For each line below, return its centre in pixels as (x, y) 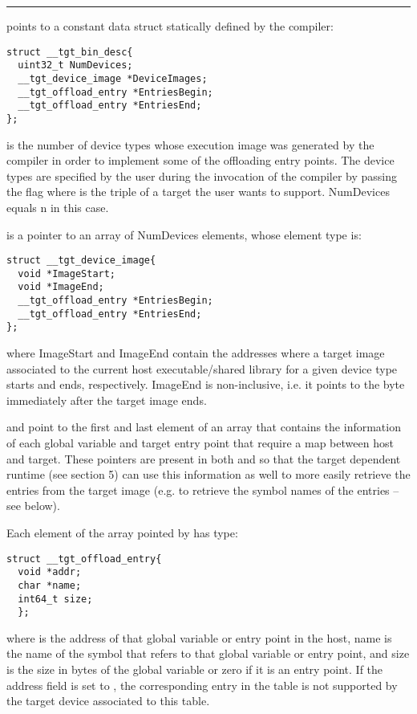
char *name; (50, 585)
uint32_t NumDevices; (75, 65)
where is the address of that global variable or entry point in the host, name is (199, 637)
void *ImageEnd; (61, 287)
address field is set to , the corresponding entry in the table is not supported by (202, 685)
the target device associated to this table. (108, 701)
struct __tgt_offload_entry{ (84, 559)
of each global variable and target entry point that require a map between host (200, 443)
